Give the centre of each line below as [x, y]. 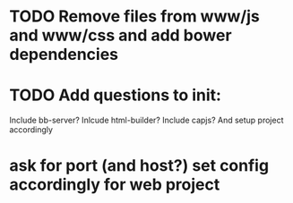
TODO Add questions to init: [116, 95]
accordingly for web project [115, 185]
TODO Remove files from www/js [134, 17]
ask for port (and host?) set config [139, 166]
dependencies [64, 55]
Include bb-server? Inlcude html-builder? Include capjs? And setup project [146, 120]
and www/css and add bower [121, 35]
